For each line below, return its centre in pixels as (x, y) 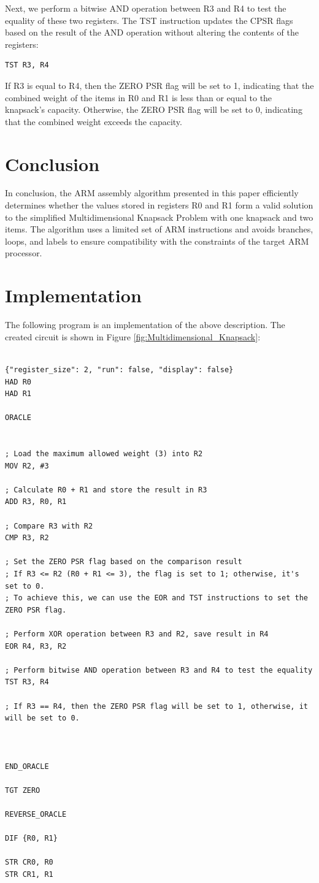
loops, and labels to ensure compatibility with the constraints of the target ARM (157, 241)
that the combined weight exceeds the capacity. (94, 121)
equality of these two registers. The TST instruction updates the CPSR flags (149, 20)
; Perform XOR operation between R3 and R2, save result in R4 (137, 634)
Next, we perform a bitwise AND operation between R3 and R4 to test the (146, 8)
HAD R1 (18, 394)
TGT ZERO (23, 790)
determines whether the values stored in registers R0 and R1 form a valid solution (159, 205)
